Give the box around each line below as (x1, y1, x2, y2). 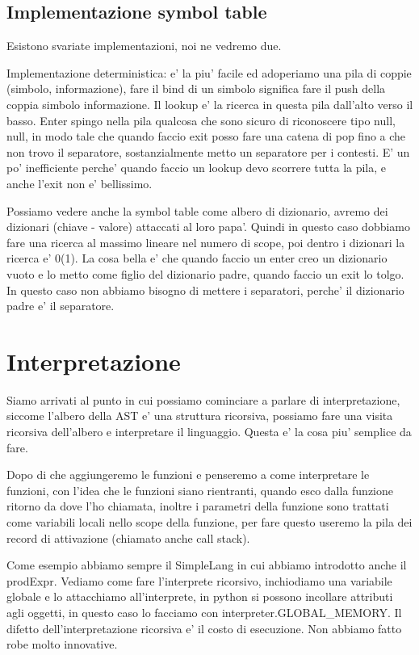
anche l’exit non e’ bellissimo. (6, 174, 153, 191)
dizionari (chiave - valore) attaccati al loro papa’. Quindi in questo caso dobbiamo (6, 218, 411, 235)
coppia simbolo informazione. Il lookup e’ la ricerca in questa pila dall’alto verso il (6, 95, 413, 112)
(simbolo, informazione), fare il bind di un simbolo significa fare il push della (6, 80, 386, 97)
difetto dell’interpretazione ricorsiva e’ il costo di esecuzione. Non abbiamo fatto (6, 619, 402, 636)
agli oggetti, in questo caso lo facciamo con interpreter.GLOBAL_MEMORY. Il (6, 603, 402, 620)
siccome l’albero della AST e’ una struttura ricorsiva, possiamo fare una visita (6, 407, 393, 424)
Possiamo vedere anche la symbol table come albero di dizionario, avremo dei (6, 202, 388, 219)
